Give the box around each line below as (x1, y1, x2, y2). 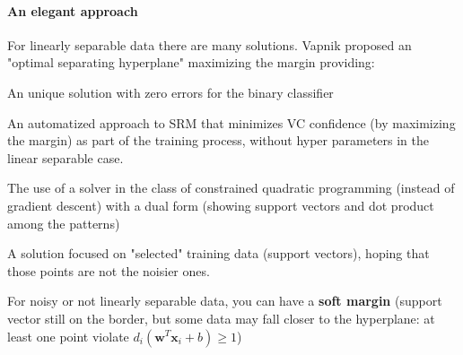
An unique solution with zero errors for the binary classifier (7, 82, 334, 101)
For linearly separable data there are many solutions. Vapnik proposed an (7, 35, 412, 54)
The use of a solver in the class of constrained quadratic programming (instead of (7, 178, 455, 197)
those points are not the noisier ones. (7, 261, 210, 280)
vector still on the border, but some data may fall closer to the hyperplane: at (7, 308, 435, 327)
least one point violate (7, 326, 129, 345)
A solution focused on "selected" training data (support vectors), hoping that (7, 244, 430, 263)
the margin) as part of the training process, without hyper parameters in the (7, 131, 429, 150)
